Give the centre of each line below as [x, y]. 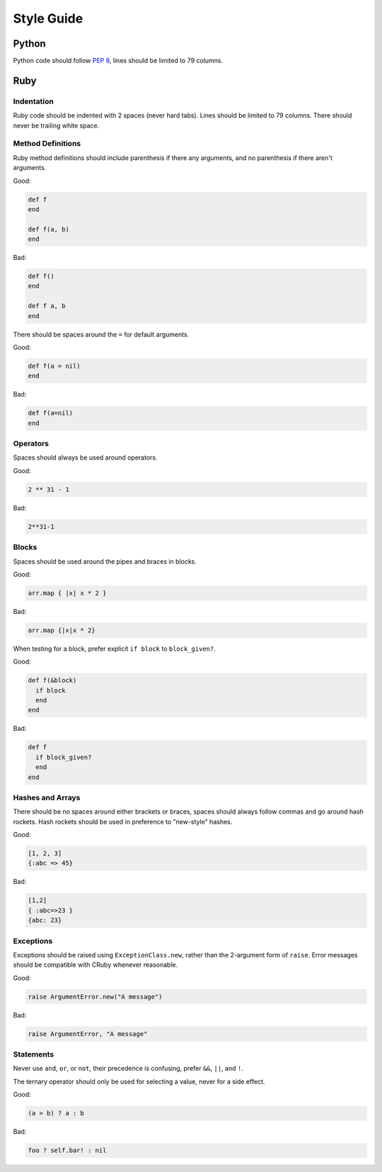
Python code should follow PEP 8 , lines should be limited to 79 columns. [118, 61]
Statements [34, 1054]
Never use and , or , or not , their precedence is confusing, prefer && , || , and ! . [128, 1069]
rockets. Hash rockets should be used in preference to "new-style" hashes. [123, 821]
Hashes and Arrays [47, 797]
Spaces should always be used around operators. [85, 457]
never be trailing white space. [56, 125]
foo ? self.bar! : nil [67, 1150]
